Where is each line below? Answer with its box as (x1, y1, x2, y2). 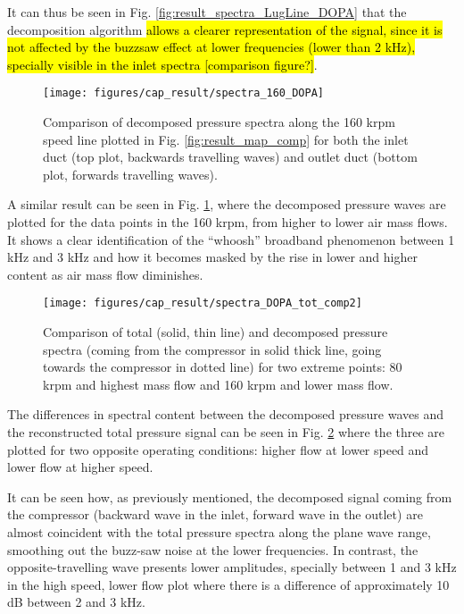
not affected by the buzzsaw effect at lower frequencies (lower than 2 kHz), (7, 38, 416, 56)
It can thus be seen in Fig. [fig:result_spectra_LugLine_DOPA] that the (7, 3, 407, 21)
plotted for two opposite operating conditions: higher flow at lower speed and (7, 440, 429, 458)
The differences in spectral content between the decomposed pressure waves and (7, 405, 443, 424)
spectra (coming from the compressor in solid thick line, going (43, 340, 382, 358)
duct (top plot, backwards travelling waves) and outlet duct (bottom (43, 147, 418, 166)
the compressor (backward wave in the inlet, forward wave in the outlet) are (7, 505, 423, 524)
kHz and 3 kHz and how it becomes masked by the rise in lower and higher (7, 248, 418, 266)
